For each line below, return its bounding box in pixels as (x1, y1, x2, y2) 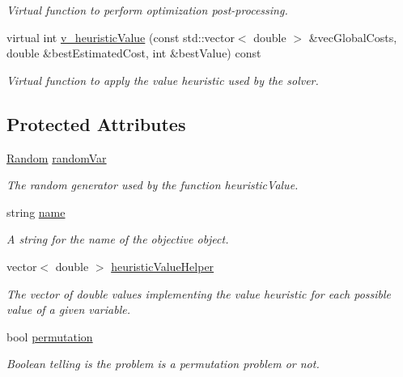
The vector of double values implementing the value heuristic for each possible (6, 285, 392, 302)
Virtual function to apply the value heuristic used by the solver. (6, 71, 319, 88)
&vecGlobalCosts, (308, 28, 397, 45)
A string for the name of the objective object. (6, 231, 229, 248)
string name (6, 203, 66, 220)
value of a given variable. (6, 301, 130, 318)
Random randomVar (6, 149, 107, 166)
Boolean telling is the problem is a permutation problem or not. (6, 355, 320, 372)
